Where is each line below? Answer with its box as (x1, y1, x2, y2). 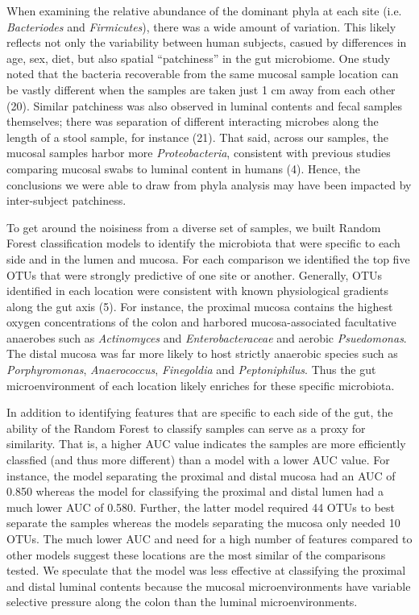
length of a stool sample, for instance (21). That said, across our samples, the (6, 128, 388, 145)
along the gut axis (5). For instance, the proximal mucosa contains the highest (6, 297, 393, 314)
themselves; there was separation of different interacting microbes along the (6, 113, 379, 130)
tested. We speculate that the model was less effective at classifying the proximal (6, 562, 406, 579)
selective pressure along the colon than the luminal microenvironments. (6, 593, 358, 610)
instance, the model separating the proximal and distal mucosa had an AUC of (6, 467, 396, 484)
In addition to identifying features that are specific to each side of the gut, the (6, 404, 393, 421)
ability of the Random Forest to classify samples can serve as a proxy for (6, 419, 366, 436)
